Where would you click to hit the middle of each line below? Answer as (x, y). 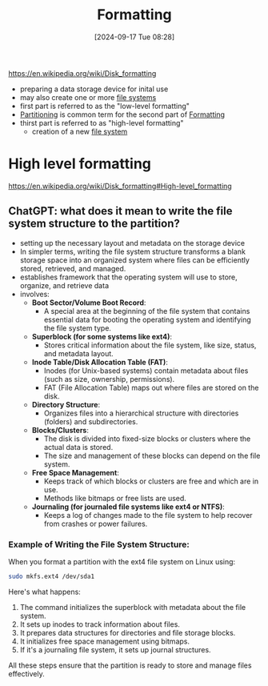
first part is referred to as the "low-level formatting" (105, 106)
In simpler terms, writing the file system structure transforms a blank (133, 251)
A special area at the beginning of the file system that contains (147, 311)
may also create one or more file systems (88, 97)
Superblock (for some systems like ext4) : (102, 336)
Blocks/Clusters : (60, 430)
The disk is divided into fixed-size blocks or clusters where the (147, 439)
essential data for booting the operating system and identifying (148, 319)
